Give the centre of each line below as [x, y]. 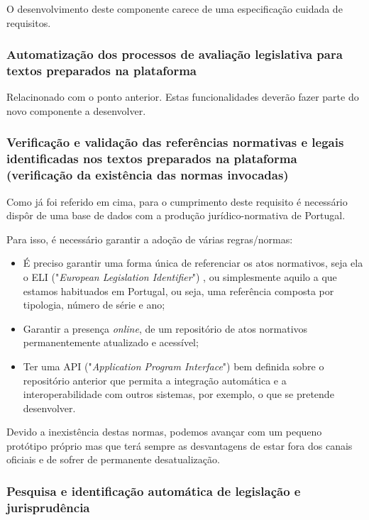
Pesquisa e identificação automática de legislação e [154, 491]
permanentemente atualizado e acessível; [111, 342]
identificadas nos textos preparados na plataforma [152, 159]
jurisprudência [48, 507]
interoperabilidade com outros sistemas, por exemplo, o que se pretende [178, 394]
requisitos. [29, 22]
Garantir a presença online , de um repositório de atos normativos [165, 328]
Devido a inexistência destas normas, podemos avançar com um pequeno [164, 432]
